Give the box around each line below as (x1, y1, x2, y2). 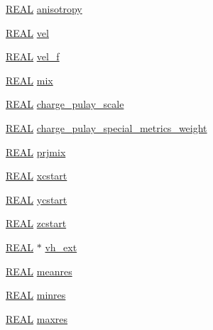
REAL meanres (6, 263, 72, 278)
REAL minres (6, 287, 66, 302)
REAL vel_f (6, 49, 60, 64)
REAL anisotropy (6, 1, 82, 16)
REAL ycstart (6, 192, 67, 207)
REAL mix (6, 72, 53, 87)
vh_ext (45, 239, 77, 254)
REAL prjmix (6, 144, 66, 159)
